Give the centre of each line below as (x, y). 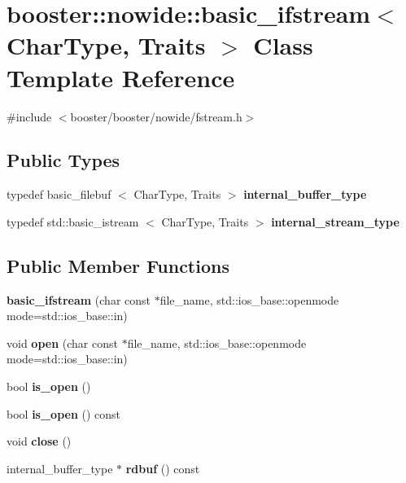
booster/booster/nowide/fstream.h (156, 116)
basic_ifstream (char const (79, 299)
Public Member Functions (118, 265)
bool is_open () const (64, 413)
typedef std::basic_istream (73, 221)
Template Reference (121, 77)
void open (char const (62, 342)
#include (29, 116)
